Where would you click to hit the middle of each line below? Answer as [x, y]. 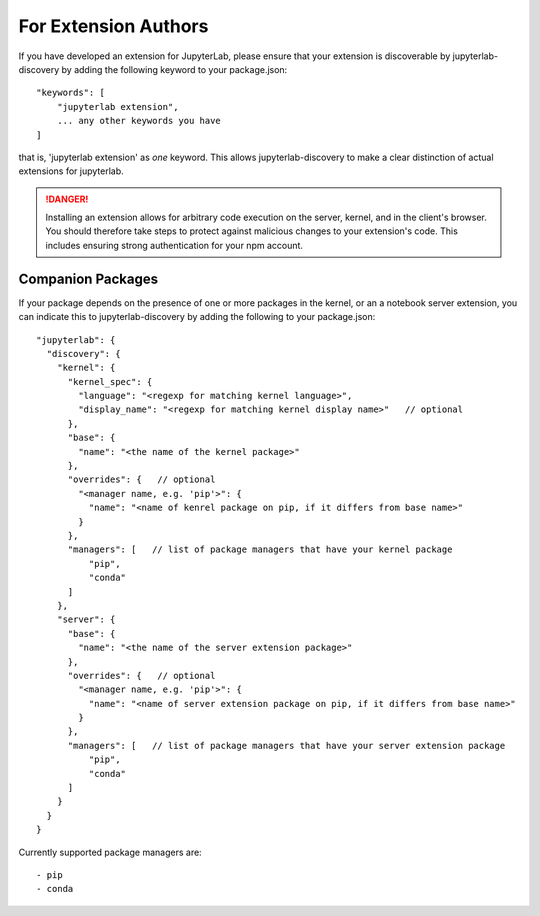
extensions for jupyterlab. [71, 171]
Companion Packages [88, 278]
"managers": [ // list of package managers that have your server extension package [286, 745]
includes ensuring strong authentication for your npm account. [174, 245]
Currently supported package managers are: [110, 852]
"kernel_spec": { [110, 381]
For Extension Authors [113, 26]
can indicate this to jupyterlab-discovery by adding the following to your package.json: [197, 317]
